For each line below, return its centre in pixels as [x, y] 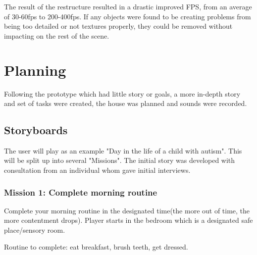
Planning [35, 70]
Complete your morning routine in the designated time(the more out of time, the [127, 210]
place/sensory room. [35, 230]
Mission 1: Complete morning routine [81, 192]
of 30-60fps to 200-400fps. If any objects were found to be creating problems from [128, 16]
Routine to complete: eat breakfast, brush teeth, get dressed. [96, 246]
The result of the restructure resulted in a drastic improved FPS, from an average [128, 6]
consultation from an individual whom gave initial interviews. [97, 170]
